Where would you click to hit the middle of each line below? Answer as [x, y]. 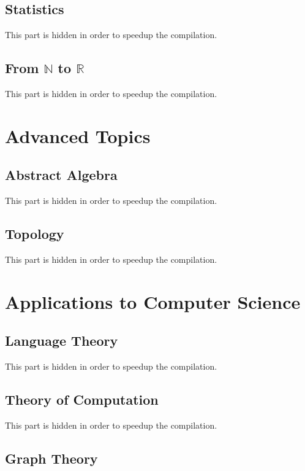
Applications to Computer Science [153, 301]
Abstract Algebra [61, 175]
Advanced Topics [78, 135]
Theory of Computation [82, 399]
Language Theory [62, 341]
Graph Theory [51, 458]
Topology [35, 234]
